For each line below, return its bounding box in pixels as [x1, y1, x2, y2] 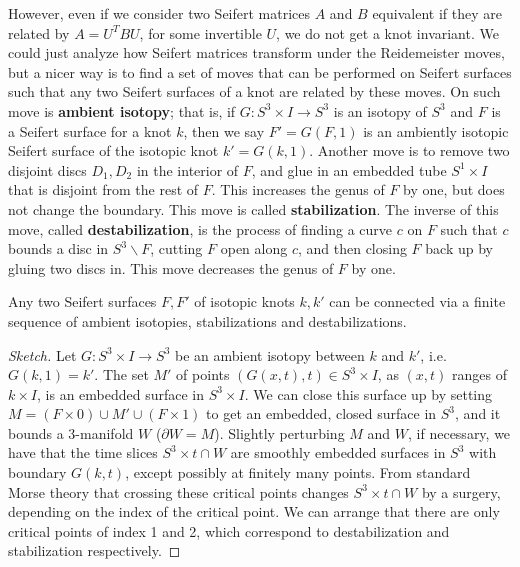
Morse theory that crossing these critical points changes [8, 481, 349, 502]
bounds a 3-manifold [8, 422, 134, 443]
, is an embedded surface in [37, 383, 205, 404]
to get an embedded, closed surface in [206, 403, 437, 424]
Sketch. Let [8, 344, 77, 365]
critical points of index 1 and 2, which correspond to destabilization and [8, 520, 450, 541]
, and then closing [297, 238, 407, 259]
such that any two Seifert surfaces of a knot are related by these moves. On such [8, 81, 501, 102]
